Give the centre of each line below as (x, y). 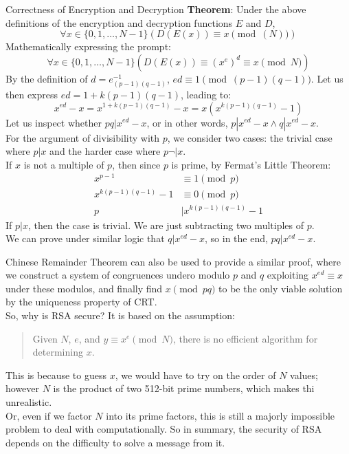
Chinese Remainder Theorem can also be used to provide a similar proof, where (173, 261)
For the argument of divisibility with (82, 137)
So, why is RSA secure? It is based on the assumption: (120, 315)
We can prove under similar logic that (85, 238)
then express (32, 94)
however (23, 388)
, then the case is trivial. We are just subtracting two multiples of (166, 225)
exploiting (288, 275)
